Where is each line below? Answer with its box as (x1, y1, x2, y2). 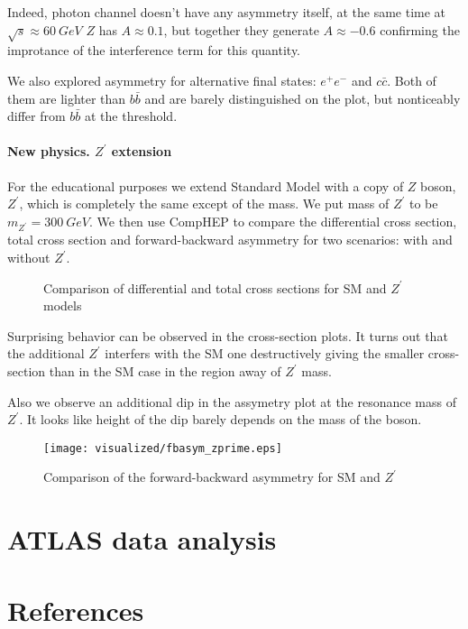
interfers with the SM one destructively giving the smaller (105, 344, 425, 363)
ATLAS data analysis (7, 521, 277, 558)
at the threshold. (85, 106, 178, 125)
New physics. (7, 142, 90, 161)
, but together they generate (163, 20, 319, 39)
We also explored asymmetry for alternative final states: (7, 70, 317, 89)
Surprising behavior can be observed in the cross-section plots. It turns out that (7, 326, 448, 345)
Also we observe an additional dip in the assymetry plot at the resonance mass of (7, 392, 457, 411)
